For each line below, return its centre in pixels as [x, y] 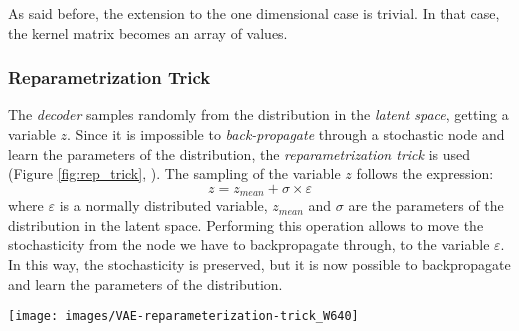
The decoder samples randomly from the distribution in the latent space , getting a [258, 114]
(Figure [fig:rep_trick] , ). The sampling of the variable [174, 173]
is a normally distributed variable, [163, 205]
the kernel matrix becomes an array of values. [148, 32]
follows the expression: [425, 173]
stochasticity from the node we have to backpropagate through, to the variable [249, 244]
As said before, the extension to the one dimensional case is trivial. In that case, [254, 13]
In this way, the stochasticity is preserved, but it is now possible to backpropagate [259, 264]
